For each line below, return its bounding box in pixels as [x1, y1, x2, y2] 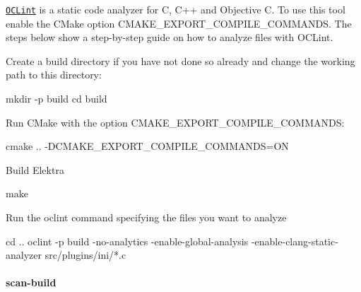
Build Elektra [6, 162, 64, 177]
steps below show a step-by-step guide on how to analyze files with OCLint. [6, 30, 333, 45]
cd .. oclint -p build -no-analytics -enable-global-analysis [6, 233, 249, 248]
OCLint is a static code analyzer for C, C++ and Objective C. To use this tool [6, 2, 345, 16]
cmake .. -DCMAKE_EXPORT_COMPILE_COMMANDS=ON [6, 139, 289, 153]
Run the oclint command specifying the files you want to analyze [6, 210, 287, 224]
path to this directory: [6, 67, 102, 82]
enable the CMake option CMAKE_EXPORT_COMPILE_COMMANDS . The [6, 16, 352, 30]
